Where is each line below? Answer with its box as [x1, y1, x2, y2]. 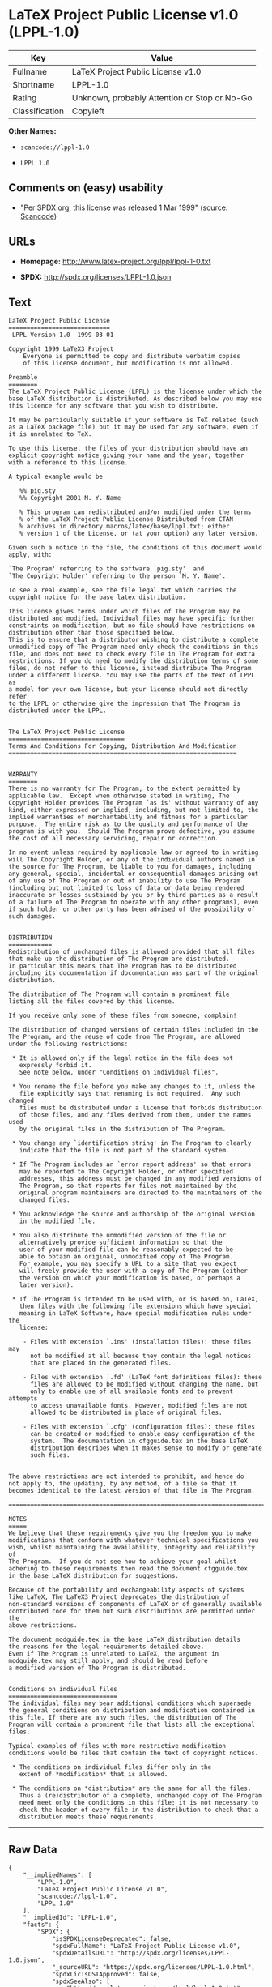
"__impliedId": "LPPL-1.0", [23, 1914, 117, 1922]
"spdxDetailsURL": [51, 1949, 114, 1958]
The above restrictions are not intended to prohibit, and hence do [8, 1472, 244, 1481]
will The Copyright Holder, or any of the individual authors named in [8, 856, 255, 864]
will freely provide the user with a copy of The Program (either [19, 1267, 249, 1276]
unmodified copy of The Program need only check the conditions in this [8, 643, 259, 652]
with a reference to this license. [8, 459, 129, 467]
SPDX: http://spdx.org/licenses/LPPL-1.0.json [19, 271, 172, 281]
